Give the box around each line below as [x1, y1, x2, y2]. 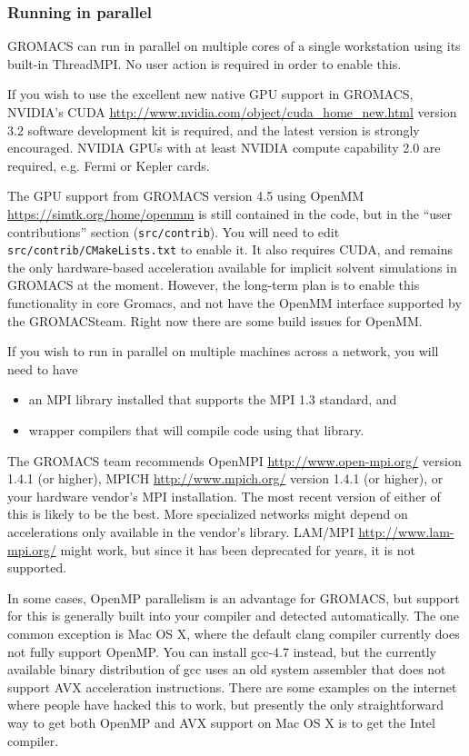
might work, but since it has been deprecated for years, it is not [60, 540, 415, 559]
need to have [7, 359, 78, 378]
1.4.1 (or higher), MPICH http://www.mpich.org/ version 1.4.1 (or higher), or [7, 469, 444, 488]
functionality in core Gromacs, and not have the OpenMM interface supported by [7, 293, 462, 313]
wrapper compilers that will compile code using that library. [28, 421, 364, 440]
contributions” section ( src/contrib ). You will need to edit [7, 222, 340, 241]
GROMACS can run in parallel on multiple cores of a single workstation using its [7, 36, 461, 55]
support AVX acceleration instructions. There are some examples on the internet [7, 677, 457, 696]
